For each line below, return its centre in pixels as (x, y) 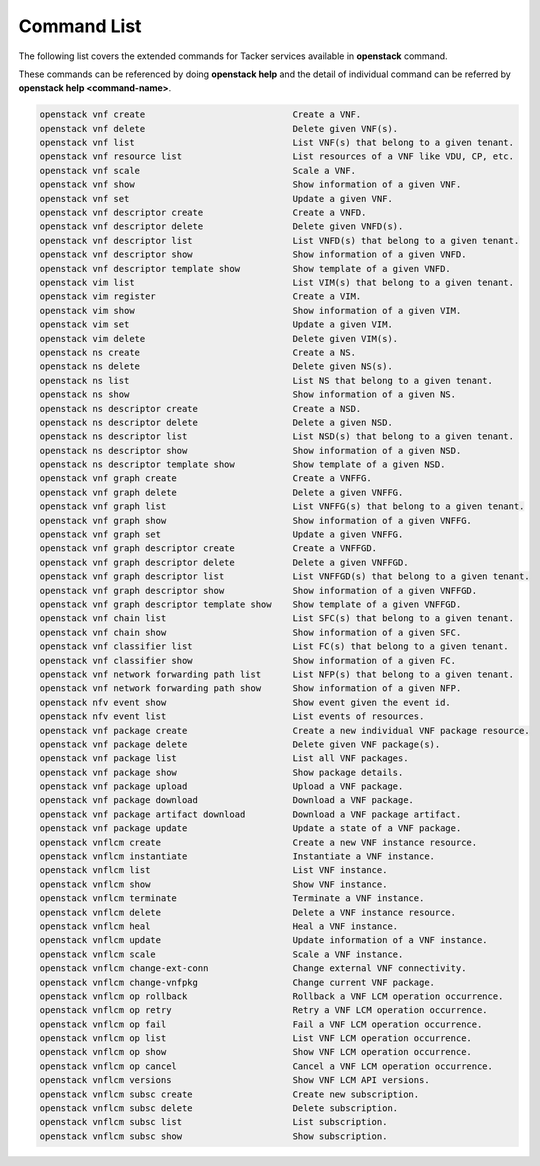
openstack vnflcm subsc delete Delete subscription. (219, 1108)
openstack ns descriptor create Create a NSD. (200, 408)
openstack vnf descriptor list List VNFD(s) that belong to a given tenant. (279, 240)
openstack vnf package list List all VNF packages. (224, 758)
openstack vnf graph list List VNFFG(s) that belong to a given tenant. (282, 506)
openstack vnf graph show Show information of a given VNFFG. (255, 520)
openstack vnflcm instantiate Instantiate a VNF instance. (237, 856)
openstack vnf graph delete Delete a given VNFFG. (221, 492)
